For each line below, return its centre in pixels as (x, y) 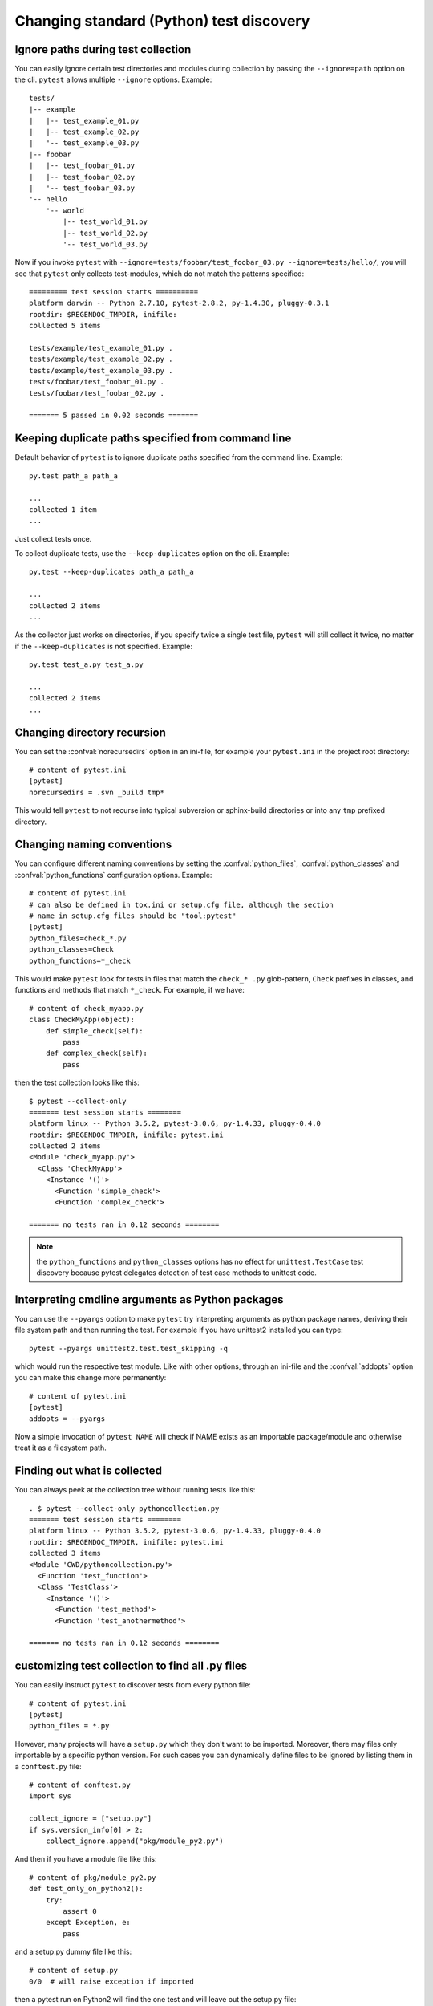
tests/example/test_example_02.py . (101, 359)
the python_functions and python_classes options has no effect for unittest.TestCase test (200, 1261)
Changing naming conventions (93, 845)
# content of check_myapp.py (86, 1008)
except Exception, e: (88, 1923)
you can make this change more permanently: (91, 1378)
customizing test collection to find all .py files (131, 1666)
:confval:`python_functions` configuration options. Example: (113, 875)
